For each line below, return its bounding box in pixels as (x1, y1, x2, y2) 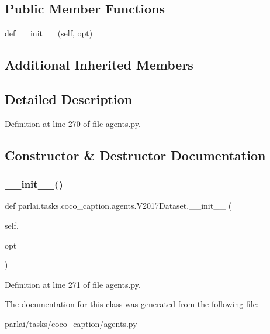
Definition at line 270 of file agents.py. (5, 117, 141, 129)
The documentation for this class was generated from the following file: (5, 298, 259, 310)
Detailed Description (5, 89, 133, 108)
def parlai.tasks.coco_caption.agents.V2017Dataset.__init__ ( (5, 199, 232, 212)
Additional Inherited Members (5, 56, 193, 74)
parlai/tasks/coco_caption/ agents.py (5, 317, 137, 329)
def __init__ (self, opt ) (5, 27, 93, 39)
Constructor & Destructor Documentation (5, 146, 266, 164)
